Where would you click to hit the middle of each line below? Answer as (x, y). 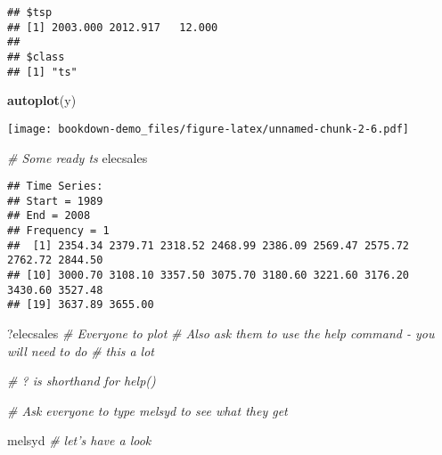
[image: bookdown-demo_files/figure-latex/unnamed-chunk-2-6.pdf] (209, 129)
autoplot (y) (42, 100)
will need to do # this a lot (81, 350)
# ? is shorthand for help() (82, 381)
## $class (36, 57)
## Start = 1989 (55, 201)
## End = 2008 (49, 216)
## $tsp (30, 12)
